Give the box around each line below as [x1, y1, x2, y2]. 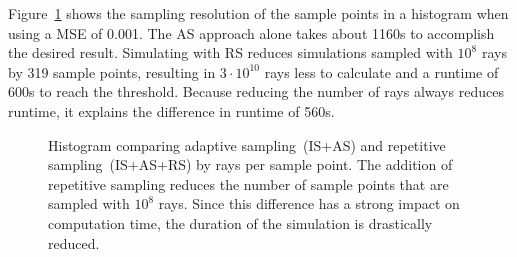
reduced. [48, 232, 100, 253]
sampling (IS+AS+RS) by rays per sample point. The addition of [48, 154, 453, 175]
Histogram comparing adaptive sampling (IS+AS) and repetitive [48, 134, 446, 155]
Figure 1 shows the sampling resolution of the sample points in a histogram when [8, 3, 509, 23]
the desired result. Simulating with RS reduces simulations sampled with [8, 42, 453, 63]
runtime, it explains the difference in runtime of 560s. [8, 100, 335, 121]
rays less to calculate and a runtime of [264, 61, 499, 82]
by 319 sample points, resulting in [8, 61, 216, 82]
